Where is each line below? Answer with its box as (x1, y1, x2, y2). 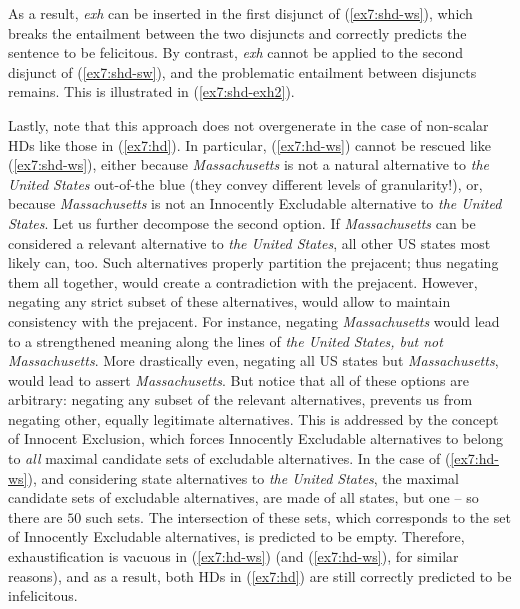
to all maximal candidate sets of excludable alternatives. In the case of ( (8, 448, 451, 469)
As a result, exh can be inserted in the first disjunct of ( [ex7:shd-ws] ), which (8, 3, 473, 23)
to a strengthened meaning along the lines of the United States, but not (8, 330, 443, 351)
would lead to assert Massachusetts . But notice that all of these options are (8, 369, 469, 390)
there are (8, 506, 63, 527)
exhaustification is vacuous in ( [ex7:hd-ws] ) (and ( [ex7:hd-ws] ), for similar (8, 546, 459, 567)
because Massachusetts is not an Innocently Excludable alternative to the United (8, 193, 502, 214)
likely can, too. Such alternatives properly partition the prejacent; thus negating (8, 252, 499, 273)
